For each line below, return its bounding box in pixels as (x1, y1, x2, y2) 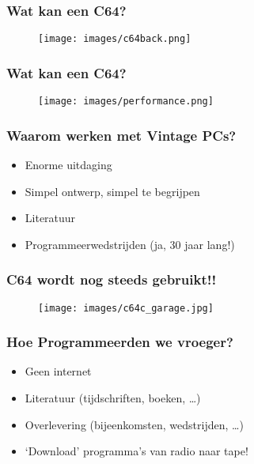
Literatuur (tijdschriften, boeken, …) (25, 390, 201, 406)
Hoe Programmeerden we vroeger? (6, 332, 233, 352)
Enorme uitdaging (25, 156, 112, 172)
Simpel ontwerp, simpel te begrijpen (25, 183, 200, 199)
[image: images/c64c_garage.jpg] (38, 302, 214, 314)
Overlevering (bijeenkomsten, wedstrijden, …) (25, 416, 244, 432)
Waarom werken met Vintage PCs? (6, 125, 237, 145)
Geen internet (25, 363, 92, 379)
